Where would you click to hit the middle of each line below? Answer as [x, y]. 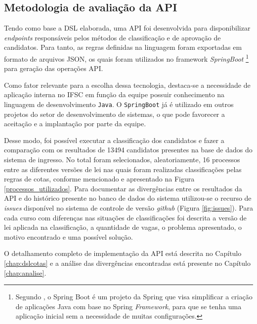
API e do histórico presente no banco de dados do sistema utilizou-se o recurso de [128, 198]
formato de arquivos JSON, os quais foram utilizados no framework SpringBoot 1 [126, 58]
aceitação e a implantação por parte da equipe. [75, 124]
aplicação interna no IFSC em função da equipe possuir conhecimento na [114, 94]
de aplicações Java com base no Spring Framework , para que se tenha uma [128, 306]
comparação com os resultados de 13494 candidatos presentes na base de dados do [128, 150]
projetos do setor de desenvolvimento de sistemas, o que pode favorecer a [115, 114]
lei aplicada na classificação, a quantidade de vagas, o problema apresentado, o [123, 227]
